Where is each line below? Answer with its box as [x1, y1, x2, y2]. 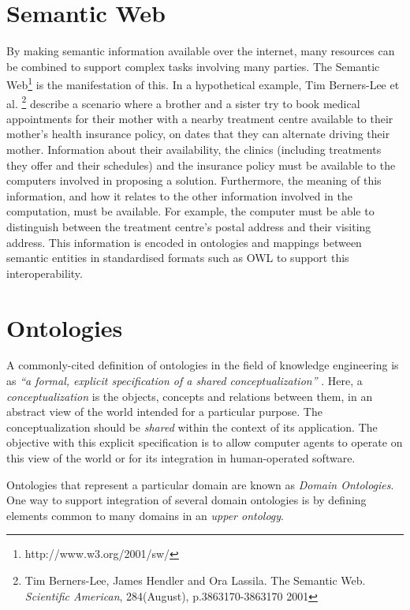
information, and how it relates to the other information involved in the [6, 187, 352, 204]
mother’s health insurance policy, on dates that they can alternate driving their [6, 125, 390, 142]
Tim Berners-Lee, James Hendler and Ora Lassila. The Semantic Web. [24, 572, 366, 588]
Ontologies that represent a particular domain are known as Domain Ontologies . [6, 476, 394, 492]
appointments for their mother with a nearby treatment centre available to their [6, 110, 393, 126]
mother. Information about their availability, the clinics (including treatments [6, 141, 382, 157]
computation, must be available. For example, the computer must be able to [6, 203, 375, 219]
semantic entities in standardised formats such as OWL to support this [6, 249, 349, 266]
